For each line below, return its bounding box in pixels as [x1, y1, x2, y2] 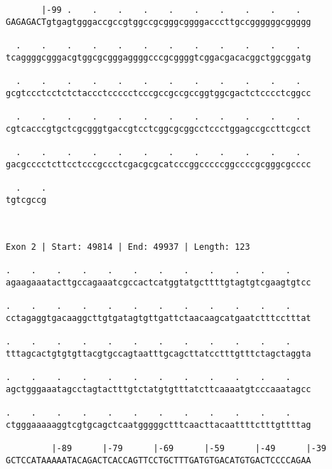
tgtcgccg [6, 194, 47, 205]
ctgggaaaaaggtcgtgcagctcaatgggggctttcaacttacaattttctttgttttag [6, 419, 311, 430]
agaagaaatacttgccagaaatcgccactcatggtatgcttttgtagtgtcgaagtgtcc [6, 278, 311, 288]
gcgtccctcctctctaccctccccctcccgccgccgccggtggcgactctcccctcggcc [6, 88, 311, 98]
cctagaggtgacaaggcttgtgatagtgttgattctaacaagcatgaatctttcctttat [6, 313, 311, 324]
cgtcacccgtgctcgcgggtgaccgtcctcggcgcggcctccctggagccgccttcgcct [6, 123, 311, 134]
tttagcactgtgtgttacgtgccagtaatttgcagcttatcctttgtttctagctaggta [6, 349, 311, 359]
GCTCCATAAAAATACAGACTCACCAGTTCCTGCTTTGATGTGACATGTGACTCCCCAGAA [6, 455, 311, 465]
